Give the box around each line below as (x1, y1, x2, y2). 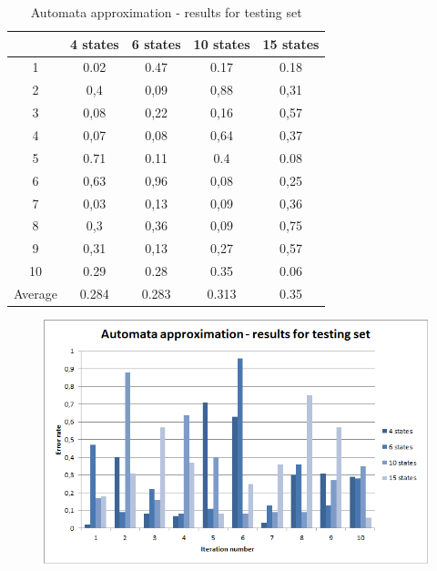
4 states (69, 34, 119, 53)
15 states (262, 34, 320, 53)
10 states (193, 34, 250, 53)
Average (14, 283, 57, 302)
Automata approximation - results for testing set (30, 3, 302, 21)
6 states (131, 34, 181, 53)
